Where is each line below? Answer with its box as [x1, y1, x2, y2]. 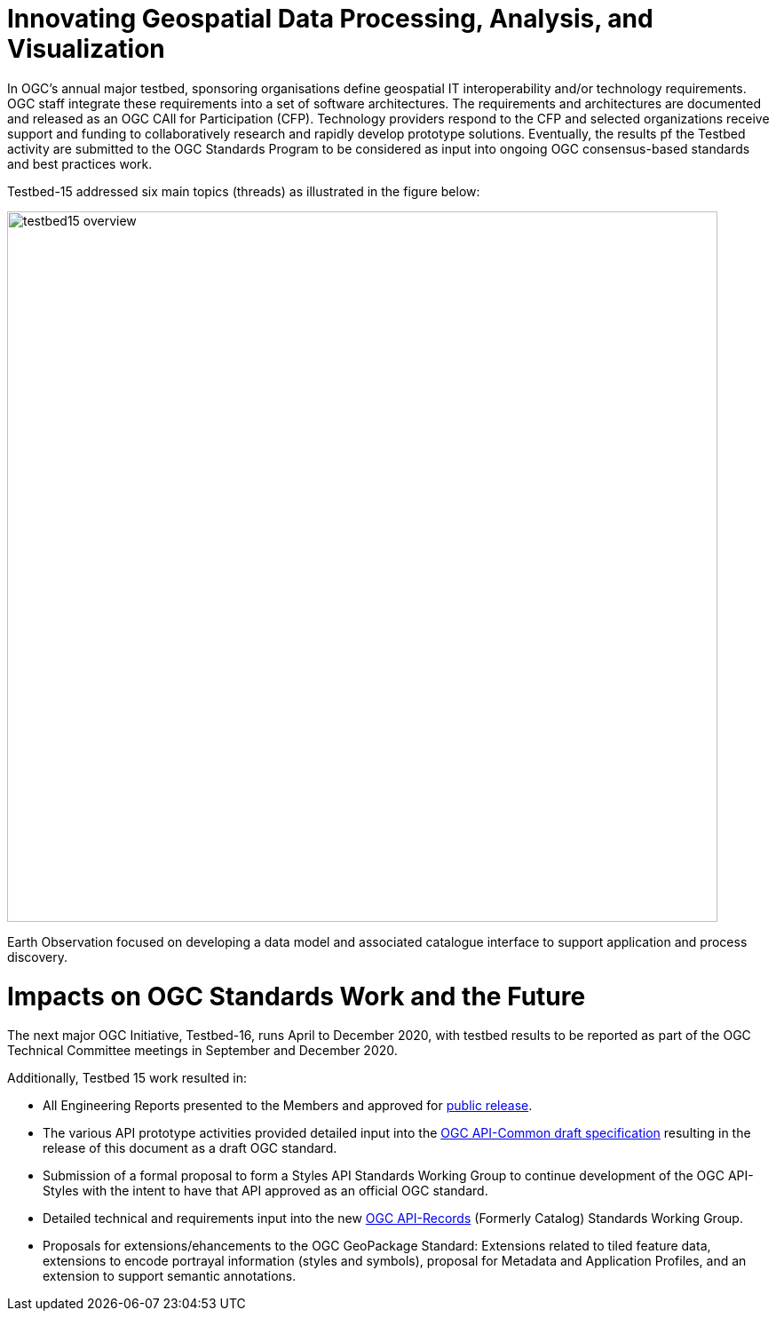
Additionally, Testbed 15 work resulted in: [7, 1070, 248, 1086]
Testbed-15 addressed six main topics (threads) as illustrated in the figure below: [7, 183, 480, 199]
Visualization [7, 34, 165, 64]
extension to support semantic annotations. [43, 1268, 297, 1284]
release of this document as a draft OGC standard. [43, 1140, 337, 1156]
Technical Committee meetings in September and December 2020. [7, 1043, 398, 1059]
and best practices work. [7, 155, 153, 171]
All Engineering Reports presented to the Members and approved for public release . [43, 1098, 533, 1114]
